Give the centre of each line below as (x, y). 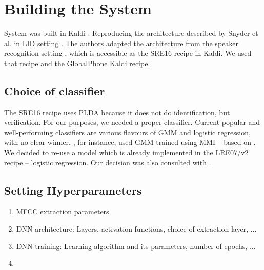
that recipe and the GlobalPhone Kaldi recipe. (77, 63)
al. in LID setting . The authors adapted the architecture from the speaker (121, 43)
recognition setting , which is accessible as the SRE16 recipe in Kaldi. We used (128, 53)
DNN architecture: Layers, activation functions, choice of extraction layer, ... (136, 229)
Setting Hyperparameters (73, 190)
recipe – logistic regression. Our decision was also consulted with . (108, 162)
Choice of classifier (55, 90)
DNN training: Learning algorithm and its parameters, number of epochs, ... (136, 246)
